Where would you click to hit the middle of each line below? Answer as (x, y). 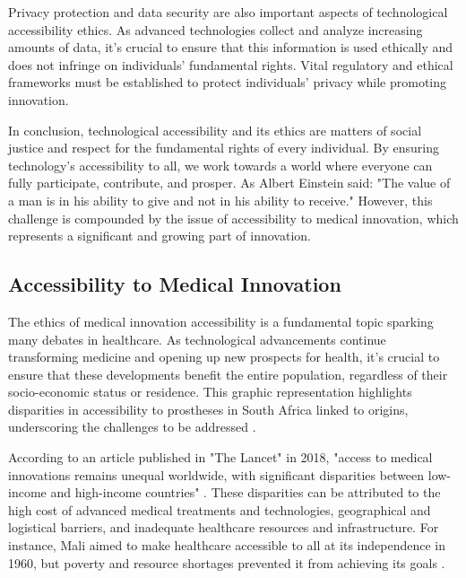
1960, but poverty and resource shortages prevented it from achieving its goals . (227, 562)
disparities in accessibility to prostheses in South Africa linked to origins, (208, 409)
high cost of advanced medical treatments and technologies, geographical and (220, 509)
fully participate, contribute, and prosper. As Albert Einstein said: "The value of (229, 183)
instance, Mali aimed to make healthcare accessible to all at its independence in (227, 545)
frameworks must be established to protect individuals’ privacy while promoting (228, 82)
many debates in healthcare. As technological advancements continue (197, 339)
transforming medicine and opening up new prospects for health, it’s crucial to (224, 357)
